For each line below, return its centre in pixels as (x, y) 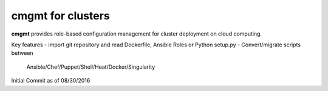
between (22, 53)
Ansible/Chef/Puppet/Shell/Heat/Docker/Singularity (91, 67)
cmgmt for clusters (60, 16)
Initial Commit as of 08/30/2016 (51, 81)
